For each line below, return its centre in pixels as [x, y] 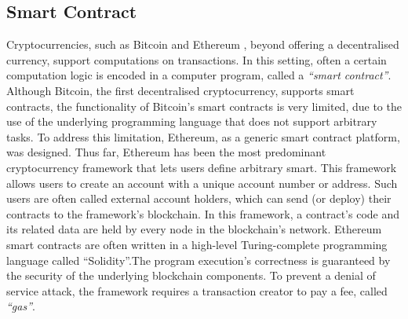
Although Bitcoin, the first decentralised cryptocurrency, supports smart [180, 90]
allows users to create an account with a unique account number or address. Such [202, 183]
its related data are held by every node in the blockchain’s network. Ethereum [194, 229]
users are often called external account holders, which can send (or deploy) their [199, 198]
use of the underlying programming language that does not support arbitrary [192, 121]
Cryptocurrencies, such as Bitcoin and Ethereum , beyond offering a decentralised [203, 44]
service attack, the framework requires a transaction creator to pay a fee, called [197, 290]
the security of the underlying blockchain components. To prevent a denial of [191, 275]
